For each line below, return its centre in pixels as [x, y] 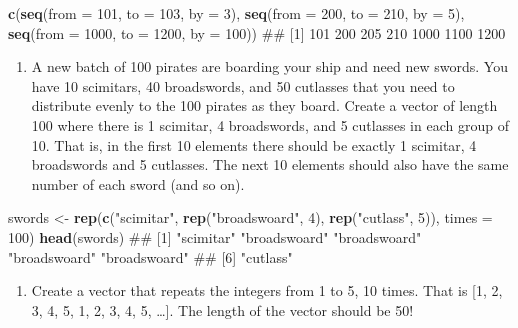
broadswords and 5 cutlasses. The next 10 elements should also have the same [270, 164]
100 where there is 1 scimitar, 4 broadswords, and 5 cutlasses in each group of [270, 124]
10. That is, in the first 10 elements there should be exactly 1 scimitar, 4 [254, 144]
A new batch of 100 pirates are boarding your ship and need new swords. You [269, 66]
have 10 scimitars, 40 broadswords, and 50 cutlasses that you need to [243, 85]
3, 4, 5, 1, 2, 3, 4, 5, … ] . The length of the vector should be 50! [222, 309]
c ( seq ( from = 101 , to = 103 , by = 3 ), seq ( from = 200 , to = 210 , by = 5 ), [236, 13]
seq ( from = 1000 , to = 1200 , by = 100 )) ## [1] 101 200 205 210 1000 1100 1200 [257, 32]
